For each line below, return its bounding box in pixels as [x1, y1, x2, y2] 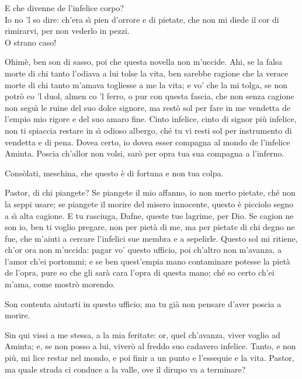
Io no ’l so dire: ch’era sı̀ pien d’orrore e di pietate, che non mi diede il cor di [5, 13, 279, 25]
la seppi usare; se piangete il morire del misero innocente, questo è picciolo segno [5, 197, 294, 210]
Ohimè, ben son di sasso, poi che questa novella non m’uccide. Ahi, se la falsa [5, 55, 283, 68]
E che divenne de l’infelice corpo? [5, 2, 124, 13]
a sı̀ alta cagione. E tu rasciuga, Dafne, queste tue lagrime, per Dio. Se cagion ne [5, 209, 294, 221]
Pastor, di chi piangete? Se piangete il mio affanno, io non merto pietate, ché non [5, 186, 296, 199]
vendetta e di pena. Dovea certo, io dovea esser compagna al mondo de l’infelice [5, 135, 290, 148]
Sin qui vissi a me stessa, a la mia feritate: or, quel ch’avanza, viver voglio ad [5, 328, 280, 340]
